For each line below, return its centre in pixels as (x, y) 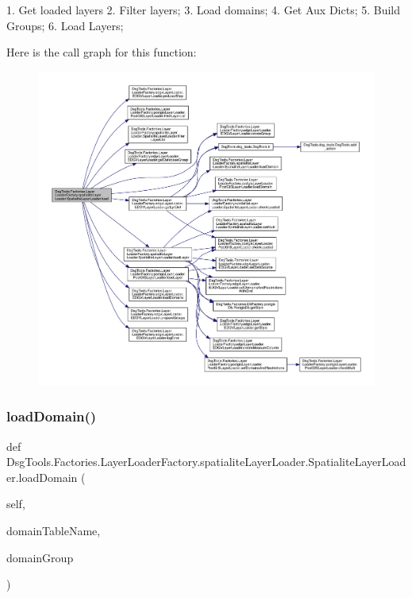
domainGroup (40, 557)
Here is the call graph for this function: (102, 52)
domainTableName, (54, 530)
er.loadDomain (42, 477)
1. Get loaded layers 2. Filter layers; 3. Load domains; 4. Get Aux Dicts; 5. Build (204, 10)
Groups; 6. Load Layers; (65, 25)
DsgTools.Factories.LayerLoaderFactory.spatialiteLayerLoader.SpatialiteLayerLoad (206, 462)
